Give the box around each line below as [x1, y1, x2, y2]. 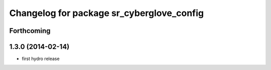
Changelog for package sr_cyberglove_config [9, 7, 204, 18]
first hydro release [22, 55, 60, 62]
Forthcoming [9, 26, 51, 35]
